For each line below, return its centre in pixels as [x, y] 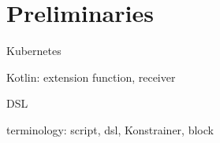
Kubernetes [34, 51]
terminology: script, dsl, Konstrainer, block [110, 129]
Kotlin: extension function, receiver [91, 77]
